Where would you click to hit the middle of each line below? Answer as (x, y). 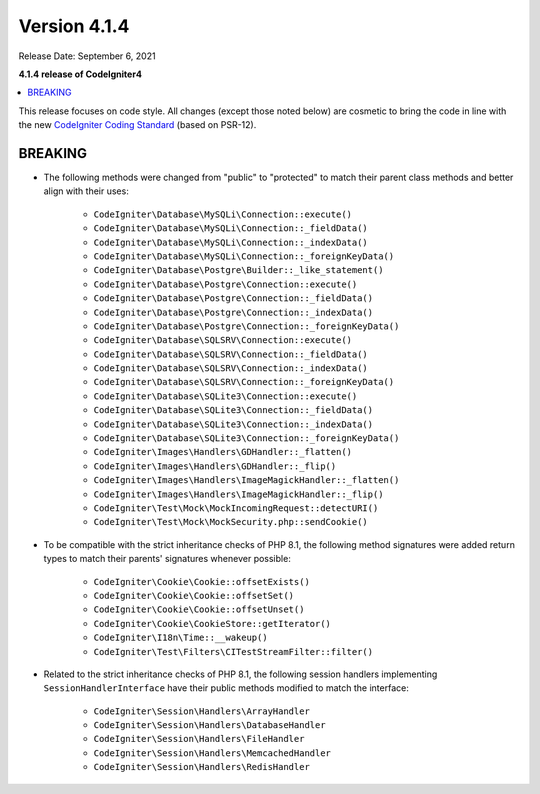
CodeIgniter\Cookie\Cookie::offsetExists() (201, 581)
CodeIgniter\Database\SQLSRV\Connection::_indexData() (231, 368)
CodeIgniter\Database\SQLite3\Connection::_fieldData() (233, 410)
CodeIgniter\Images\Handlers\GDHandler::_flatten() (223, 452)
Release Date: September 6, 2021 (87, 56)
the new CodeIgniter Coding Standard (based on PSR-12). (137, 125)
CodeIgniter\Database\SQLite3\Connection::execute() (225, 396)
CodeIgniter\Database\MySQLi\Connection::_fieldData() (231, 228)
